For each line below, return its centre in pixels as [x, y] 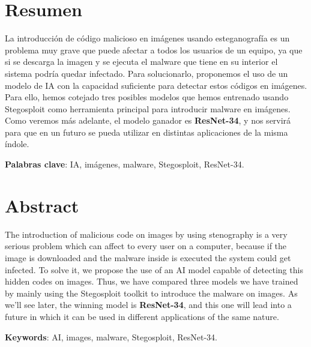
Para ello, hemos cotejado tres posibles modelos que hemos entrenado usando [147, 97]
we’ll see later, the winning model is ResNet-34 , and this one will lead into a [148, 305]
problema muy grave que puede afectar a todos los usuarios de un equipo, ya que [154, 50]
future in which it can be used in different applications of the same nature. [142, 316]
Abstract [42, 205]
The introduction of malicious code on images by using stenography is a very [146, 234]
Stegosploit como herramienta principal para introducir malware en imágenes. [148, 108]
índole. [17, 144]
